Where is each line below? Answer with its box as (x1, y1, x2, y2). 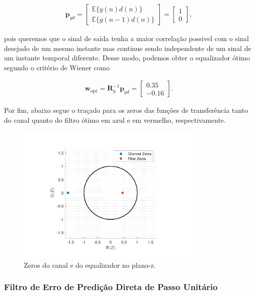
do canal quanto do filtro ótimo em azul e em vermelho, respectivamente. (4, 115, 226, 125)
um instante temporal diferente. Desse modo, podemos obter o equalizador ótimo (4, 52, 250, 63)
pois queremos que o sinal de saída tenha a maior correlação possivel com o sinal (4, 33, 249, 44)
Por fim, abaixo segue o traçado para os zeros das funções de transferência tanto (4, 105, 248, 115)
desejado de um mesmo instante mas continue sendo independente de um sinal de (4, 43, 252, 53)
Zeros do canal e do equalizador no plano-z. (24, 259, 156, 270)
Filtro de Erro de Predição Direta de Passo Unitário (4, 281, 218, 293)
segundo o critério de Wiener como (4, 62, 110, 72)
